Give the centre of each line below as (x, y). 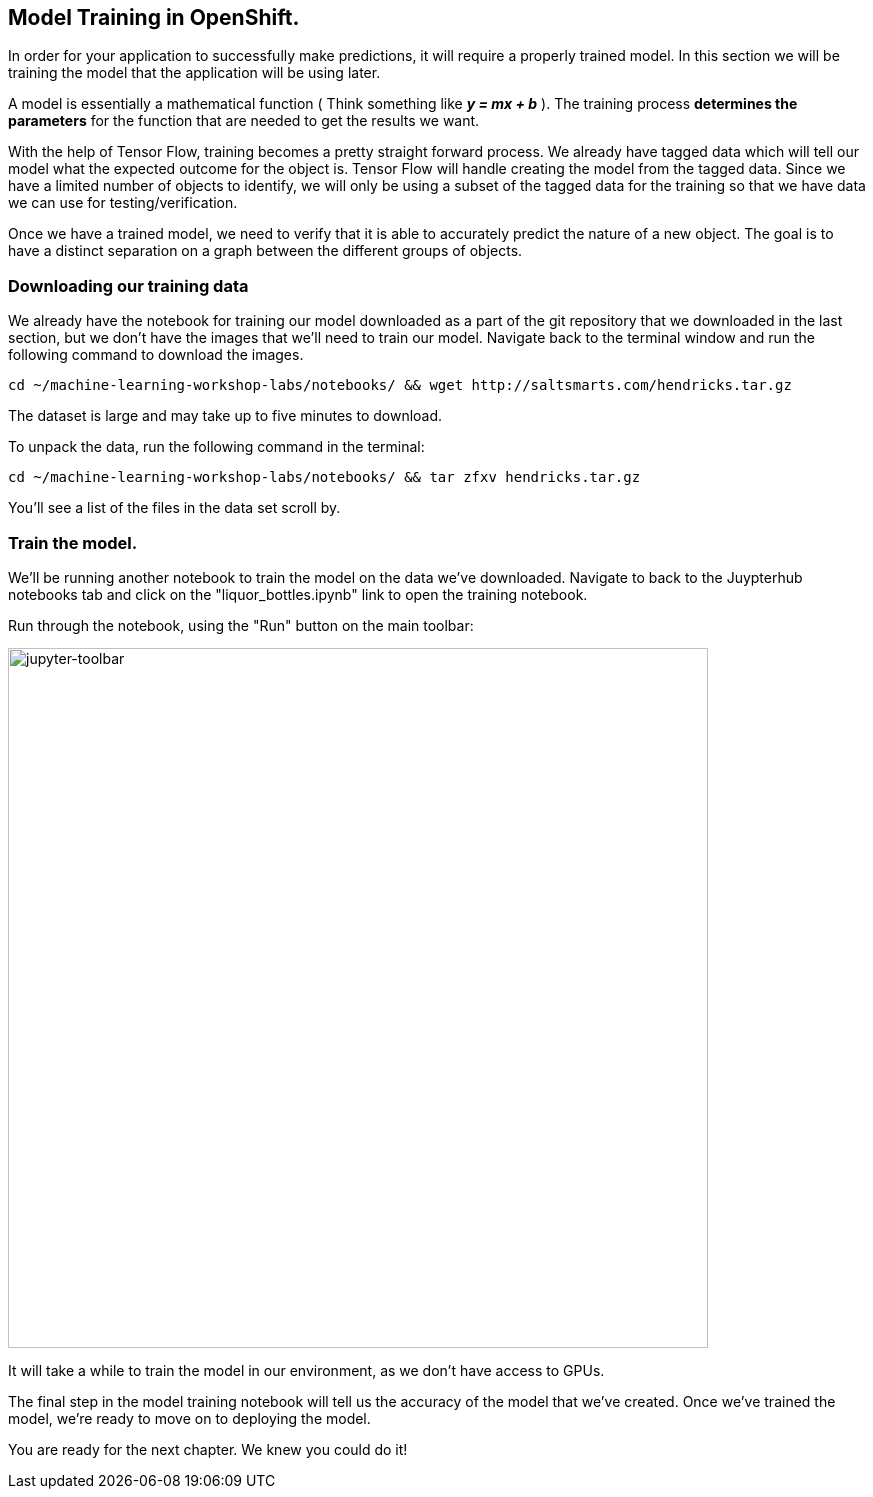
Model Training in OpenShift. (154, 17)
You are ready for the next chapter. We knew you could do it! (208, 1449)
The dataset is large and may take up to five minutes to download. (225, 416)
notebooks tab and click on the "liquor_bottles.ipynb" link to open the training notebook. (298, 594)
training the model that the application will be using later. (194, 73)
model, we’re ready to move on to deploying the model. (189, 1418)
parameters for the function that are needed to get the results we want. (244, 121)
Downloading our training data (128, 285)
